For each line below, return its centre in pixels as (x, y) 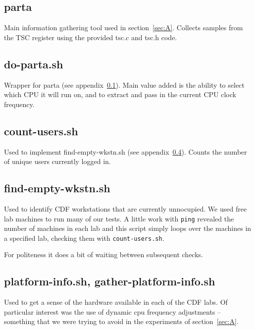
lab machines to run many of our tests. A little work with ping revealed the (119, 218)
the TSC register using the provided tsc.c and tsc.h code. (91, 37)
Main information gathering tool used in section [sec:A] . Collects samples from (124, 27)
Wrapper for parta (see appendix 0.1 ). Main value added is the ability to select (124, 84)
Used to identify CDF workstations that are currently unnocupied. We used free (126, 208)
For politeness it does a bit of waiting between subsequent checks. (103, 254)
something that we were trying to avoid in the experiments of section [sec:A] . (121, 321)
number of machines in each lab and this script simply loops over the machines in (128, 228)
